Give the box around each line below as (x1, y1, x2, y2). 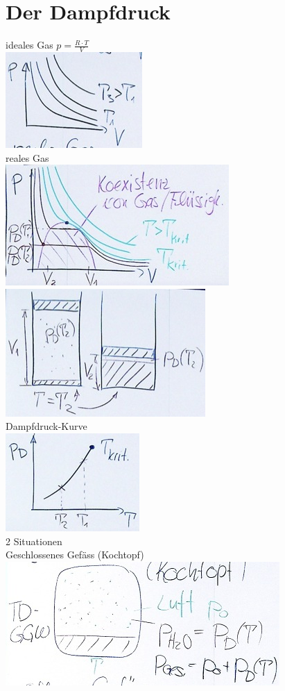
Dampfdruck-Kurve (6, 419, 87, 433)
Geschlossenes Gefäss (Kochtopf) (6, 547, 144, 562)
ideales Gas (6, 38, 53, 52)
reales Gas (6, 150, 49, 165)
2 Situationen (6, 533, 62, 548)
